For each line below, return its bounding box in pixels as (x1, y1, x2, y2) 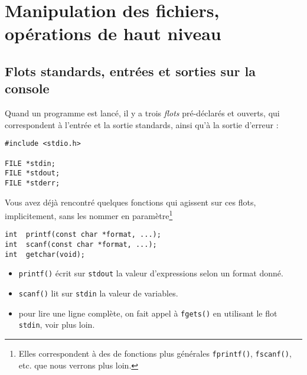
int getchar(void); (5, 250, 86, 259)
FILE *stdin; (5, 159, 55, 168)
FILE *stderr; (5, 178, 60, 187)
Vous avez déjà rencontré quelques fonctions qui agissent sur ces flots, (5, 195, 256, 208)
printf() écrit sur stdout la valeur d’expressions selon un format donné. (18, 267, 283, 279)
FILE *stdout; (5, 169, 60, 178)
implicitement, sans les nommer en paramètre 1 (5, 208, 173, 221)
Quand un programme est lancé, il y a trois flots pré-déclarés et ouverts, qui (5, 107, 280, 119)
